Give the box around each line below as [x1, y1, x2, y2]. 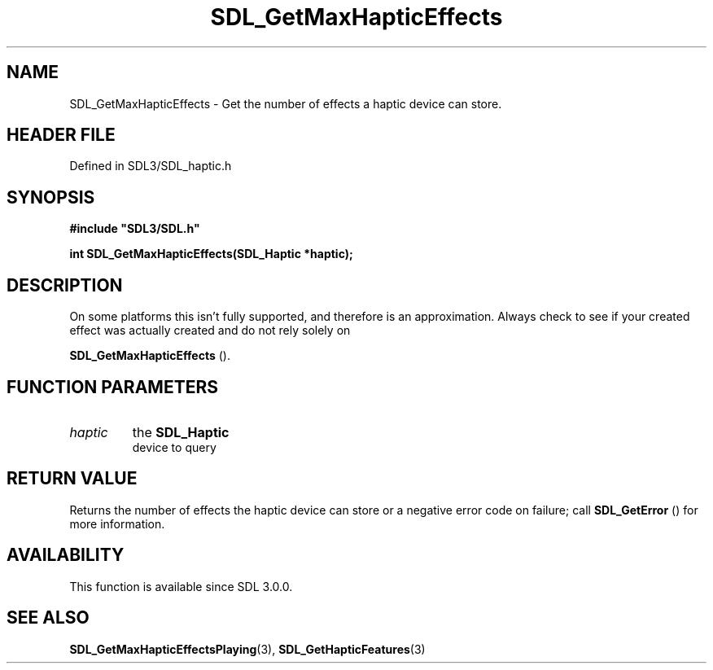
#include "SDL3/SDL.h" [69, 221, 200, 236]
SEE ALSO [7, 607, 90, 628]
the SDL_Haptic [132, 423, 230, 440]
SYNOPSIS [7, 186, 95, 208]
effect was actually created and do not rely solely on [69, 323, 351, 338]
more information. [69, 516, 165, 531]
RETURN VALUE [7, 468, 138, 489]
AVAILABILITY [7, 545, 125, 566]
